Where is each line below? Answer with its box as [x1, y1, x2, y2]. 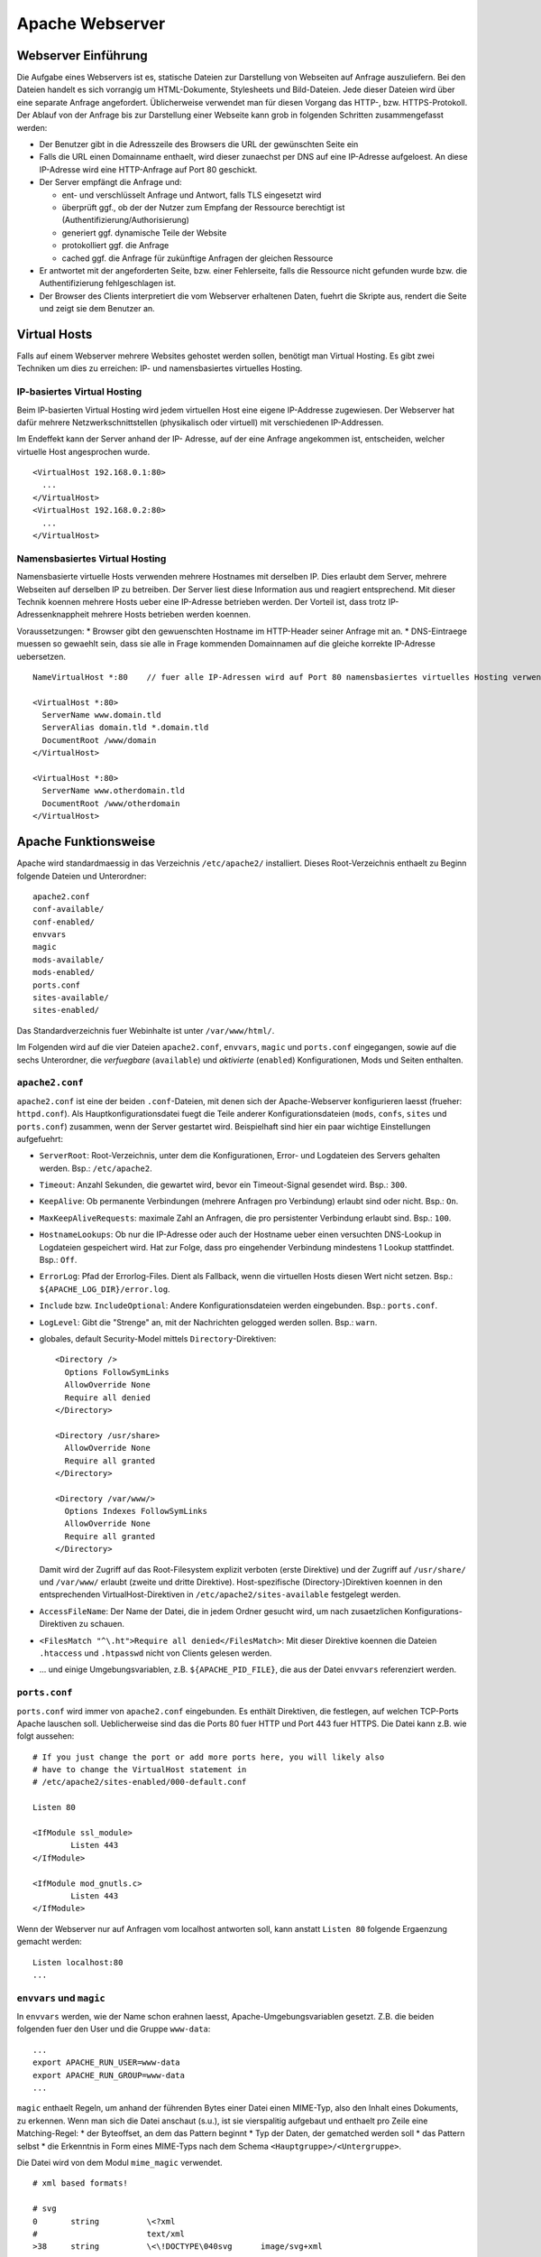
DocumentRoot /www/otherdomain [41, 798, 180, 808]
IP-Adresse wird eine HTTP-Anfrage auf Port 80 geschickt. [39, 163, 258, 175]
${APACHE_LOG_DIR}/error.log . [39, 1283, 170, 1295]
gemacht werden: [16, 1937, 83, 1947]
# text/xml [32, 2228, 185, 2239]
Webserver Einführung [16, 48, 148, 63]
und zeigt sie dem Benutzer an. [39, 303, 155, 314]
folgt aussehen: [16, 1731, 75, 1742]
